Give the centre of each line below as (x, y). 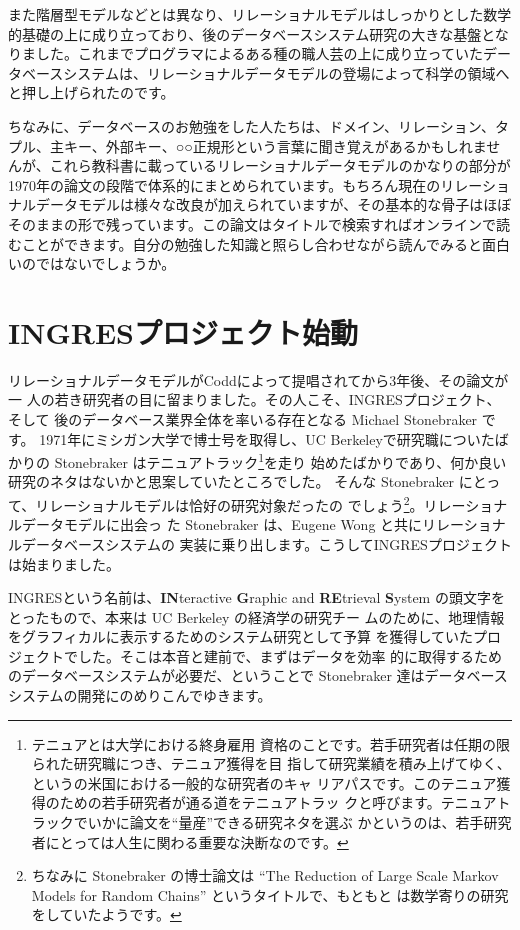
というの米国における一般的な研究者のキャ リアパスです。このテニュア (264, 782)
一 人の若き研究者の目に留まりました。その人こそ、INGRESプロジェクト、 (254, 399)
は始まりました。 (64, 563)
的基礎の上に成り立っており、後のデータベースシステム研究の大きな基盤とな (258, 33)
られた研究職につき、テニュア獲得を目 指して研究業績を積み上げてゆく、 (271, 763)
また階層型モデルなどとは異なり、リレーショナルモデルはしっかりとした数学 (260, 14)
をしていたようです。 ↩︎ (106, 914)
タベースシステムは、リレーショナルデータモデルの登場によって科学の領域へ (259, 72)
